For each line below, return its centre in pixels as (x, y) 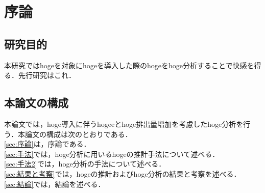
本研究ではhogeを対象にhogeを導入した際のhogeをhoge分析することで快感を (129, 65)
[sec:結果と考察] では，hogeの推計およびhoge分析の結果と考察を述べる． (123, 173)
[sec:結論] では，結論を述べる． (55, 184)
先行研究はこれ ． (47, 75)
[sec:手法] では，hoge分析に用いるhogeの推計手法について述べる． (112, 154)
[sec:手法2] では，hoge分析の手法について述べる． (85, 164)
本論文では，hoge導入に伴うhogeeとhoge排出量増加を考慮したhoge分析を (124, 123)
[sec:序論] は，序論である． (47, 144)
